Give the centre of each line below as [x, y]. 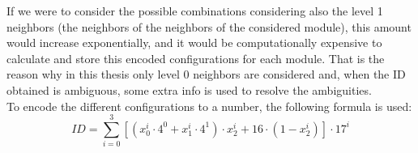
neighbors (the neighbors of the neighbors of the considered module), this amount [209, 26]
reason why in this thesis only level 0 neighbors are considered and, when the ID [206, 74]
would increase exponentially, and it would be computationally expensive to [194, 42]
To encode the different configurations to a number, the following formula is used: [209, 106]
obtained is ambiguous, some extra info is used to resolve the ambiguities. [189, 89]
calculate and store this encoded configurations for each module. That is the [196, 58]
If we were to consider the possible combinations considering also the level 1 [195, 11]
